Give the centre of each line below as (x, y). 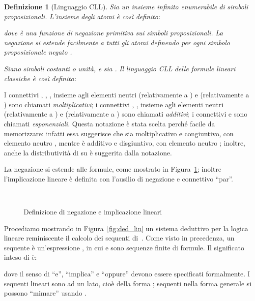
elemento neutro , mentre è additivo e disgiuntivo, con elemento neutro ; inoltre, (125, 143)
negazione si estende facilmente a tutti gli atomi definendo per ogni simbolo (117, 42)
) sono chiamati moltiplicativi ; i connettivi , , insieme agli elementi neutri (114, 104)
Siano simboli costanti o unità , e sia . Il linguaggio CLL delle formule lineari (120, 68)
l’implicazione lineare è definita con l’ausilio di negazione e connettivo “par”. (119, 178)
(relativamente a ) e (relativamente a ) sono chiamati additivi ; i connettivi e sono (126, 114)
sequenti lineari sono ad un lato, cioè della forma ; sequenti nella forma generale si (128, 283)
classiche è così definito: (40, 78)
